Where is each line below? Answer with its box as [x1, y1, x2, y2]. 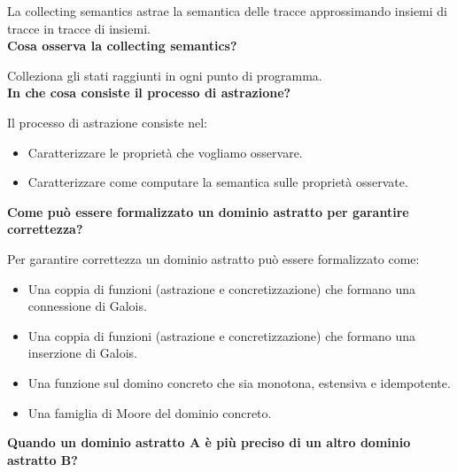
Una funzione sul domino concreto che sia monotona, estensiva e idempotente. [27, 373, 451, 391]
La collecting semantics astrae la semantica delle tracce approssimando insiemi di [7, 2, 447, 19]
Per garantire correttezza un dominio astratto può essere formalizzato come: [7, 249, 420, 267]
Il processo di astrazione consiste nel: [7, 112, 207, 131]
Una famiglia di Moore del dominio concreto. [27, 403, 272, 422]
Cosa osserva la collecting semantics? [7, 36, 237, 55]
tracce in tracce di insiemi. [7, 19, 151, 37]
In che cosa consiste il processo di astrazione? [7, 83, 291, 102]
